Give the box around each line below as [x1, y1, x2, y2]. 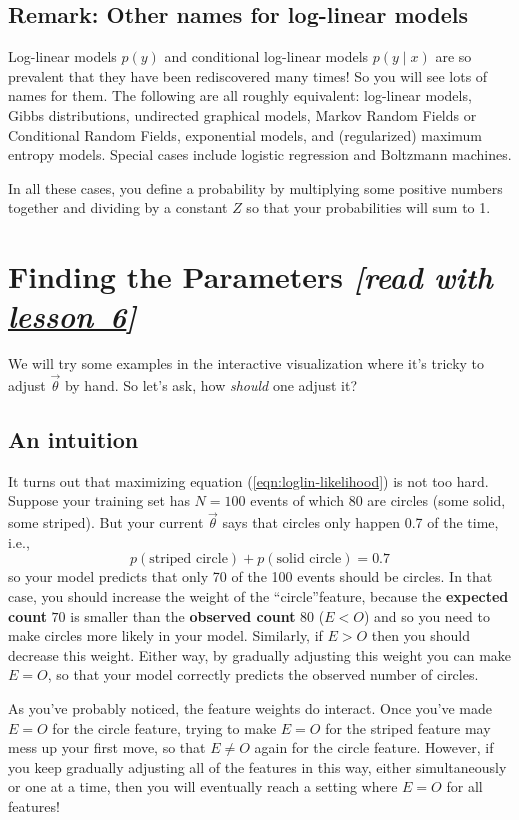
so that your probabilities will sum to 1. [246, 197, 491, 218]
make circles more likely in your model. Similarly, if [8, 625, 323, 646]
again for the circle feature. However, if [254, 737, 494, 758]
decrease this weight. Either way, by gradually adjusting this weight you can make [8, 644, 512, 665]
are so [435, 46, 472, 67]
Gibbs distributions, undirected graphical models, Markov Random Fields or [8, 104, 477, 125]
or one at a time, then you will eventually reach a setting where [8, 776, 398, 797]
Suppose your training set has [8, 490, 190, 511]
